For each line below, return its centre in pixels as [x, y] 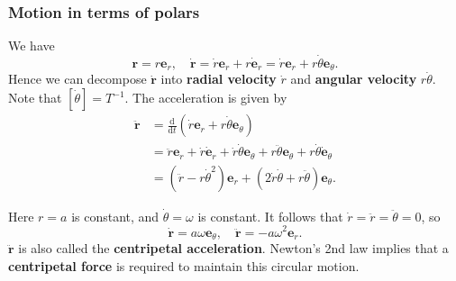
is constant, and [115, 216]
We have [32, 45]
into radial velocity [219, 79]
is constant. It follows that [270, 216]
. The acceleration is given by [206, 98]
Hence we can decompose [78, 79]
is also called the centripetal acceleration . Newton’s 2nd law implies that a [233, 247]
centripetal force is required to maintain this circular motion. [184, 265]
